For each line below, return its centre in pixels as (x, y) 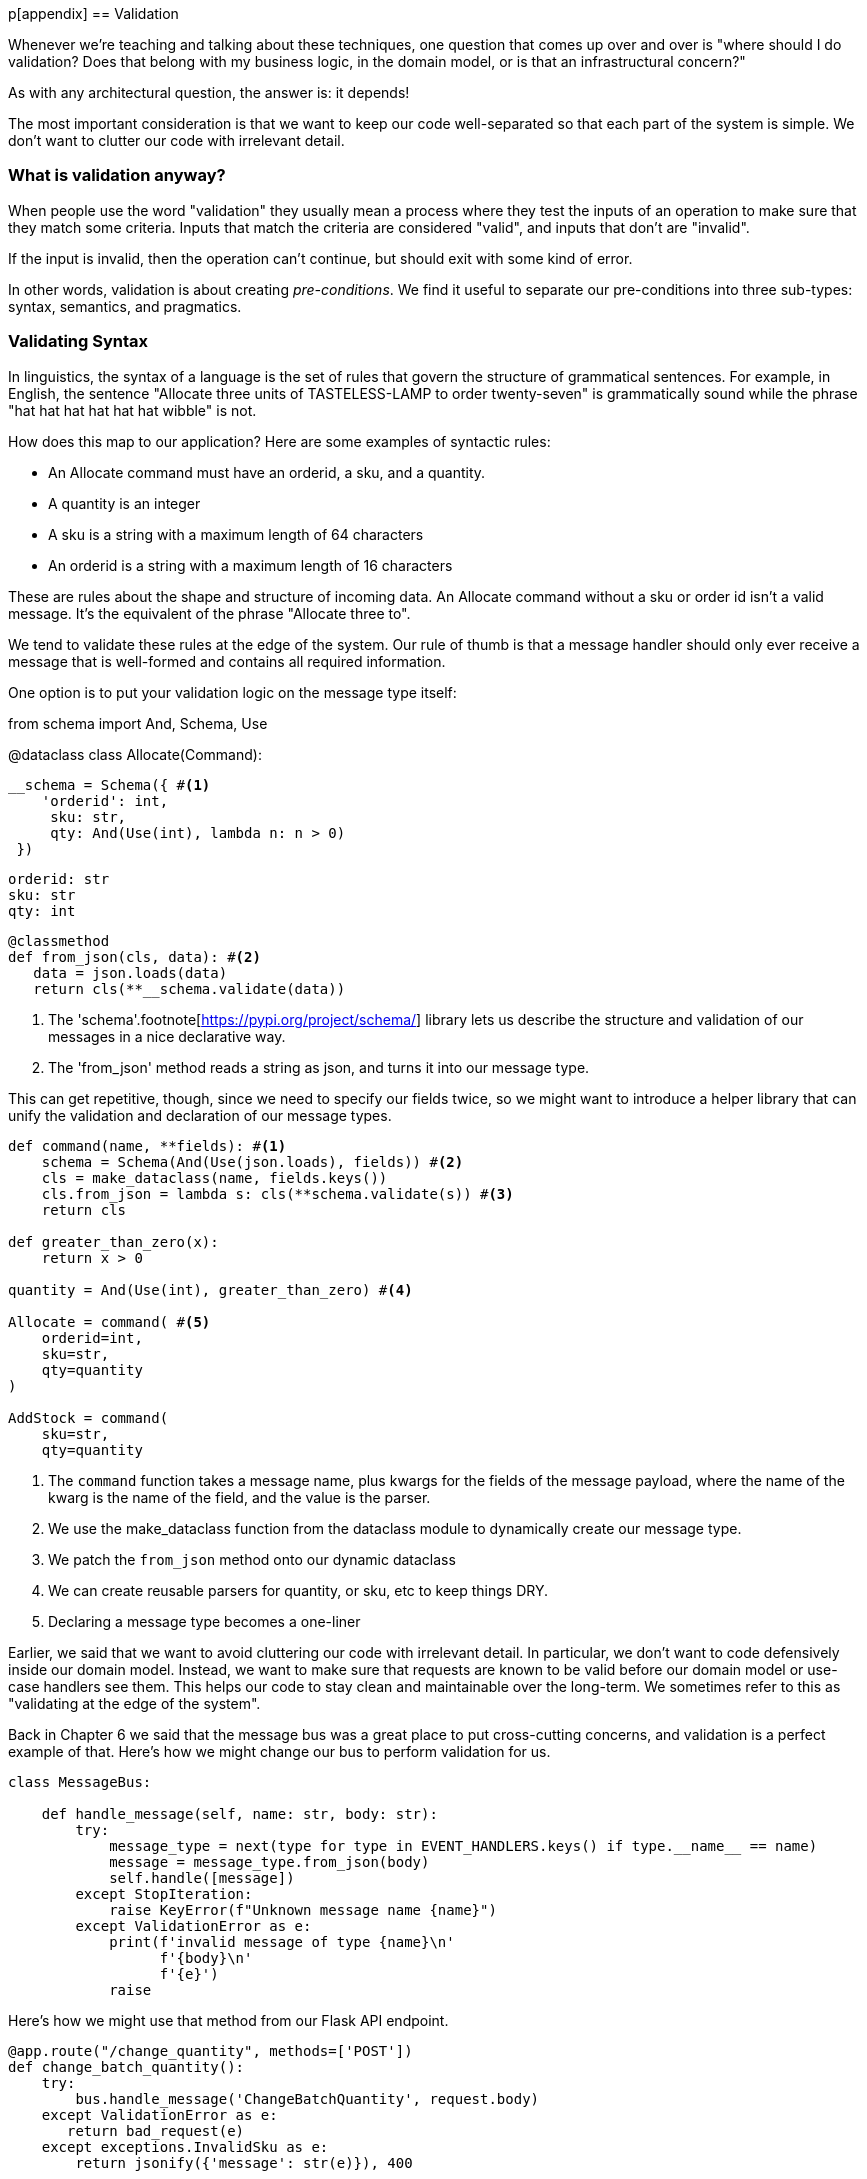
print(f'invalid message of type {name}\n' (282, 1941)
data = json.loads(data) (130, 972)
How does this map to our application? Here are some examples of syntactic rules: (279, 441)
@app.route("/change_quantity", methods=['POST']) (210, 2050)
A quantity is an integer (124, 503)
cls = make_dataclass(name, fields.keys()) (214, 1177)
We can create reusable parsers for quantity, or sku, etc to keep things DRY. (298, 1590)
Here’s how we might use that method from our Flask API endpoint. (228, 2020)
